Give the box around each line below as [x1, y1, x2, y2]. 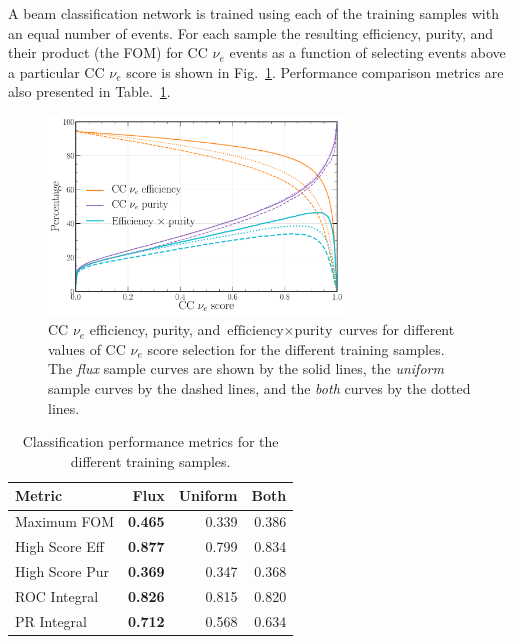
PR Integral [15, 610, 87, 631]
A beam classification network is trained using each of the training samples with [8, 3, 499, 23]
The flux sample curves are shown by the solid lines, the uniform [48, 358, 444, 379]
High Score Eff [15, 536, 104, 557]
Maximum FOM [15, 511, 114, 532]
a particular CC [8, 61, 105, 82]
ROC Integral [15, 585, 99, 606]
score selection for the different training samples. [147, 338, 445, 359]
